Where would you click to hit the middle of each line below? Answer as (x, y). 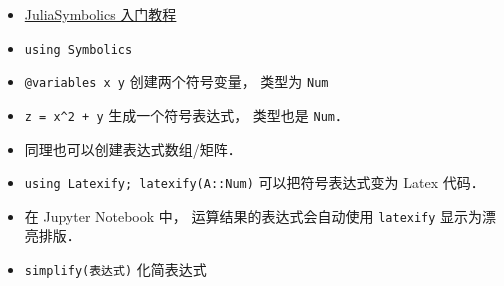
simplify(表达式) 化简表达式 (115, 269)
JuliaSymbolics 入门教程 (100, 14)
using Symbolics (78, 49)
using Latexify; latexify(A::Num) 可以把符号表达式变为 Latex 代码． (254, 182)
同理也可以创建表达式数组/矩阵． (133, 148)
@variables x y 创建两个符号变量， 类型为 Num (176, 81)
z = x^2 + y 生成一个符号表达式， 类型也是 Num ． (187, 114)
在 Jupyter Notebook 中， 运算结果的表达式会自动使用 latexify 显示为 (253, 215)
